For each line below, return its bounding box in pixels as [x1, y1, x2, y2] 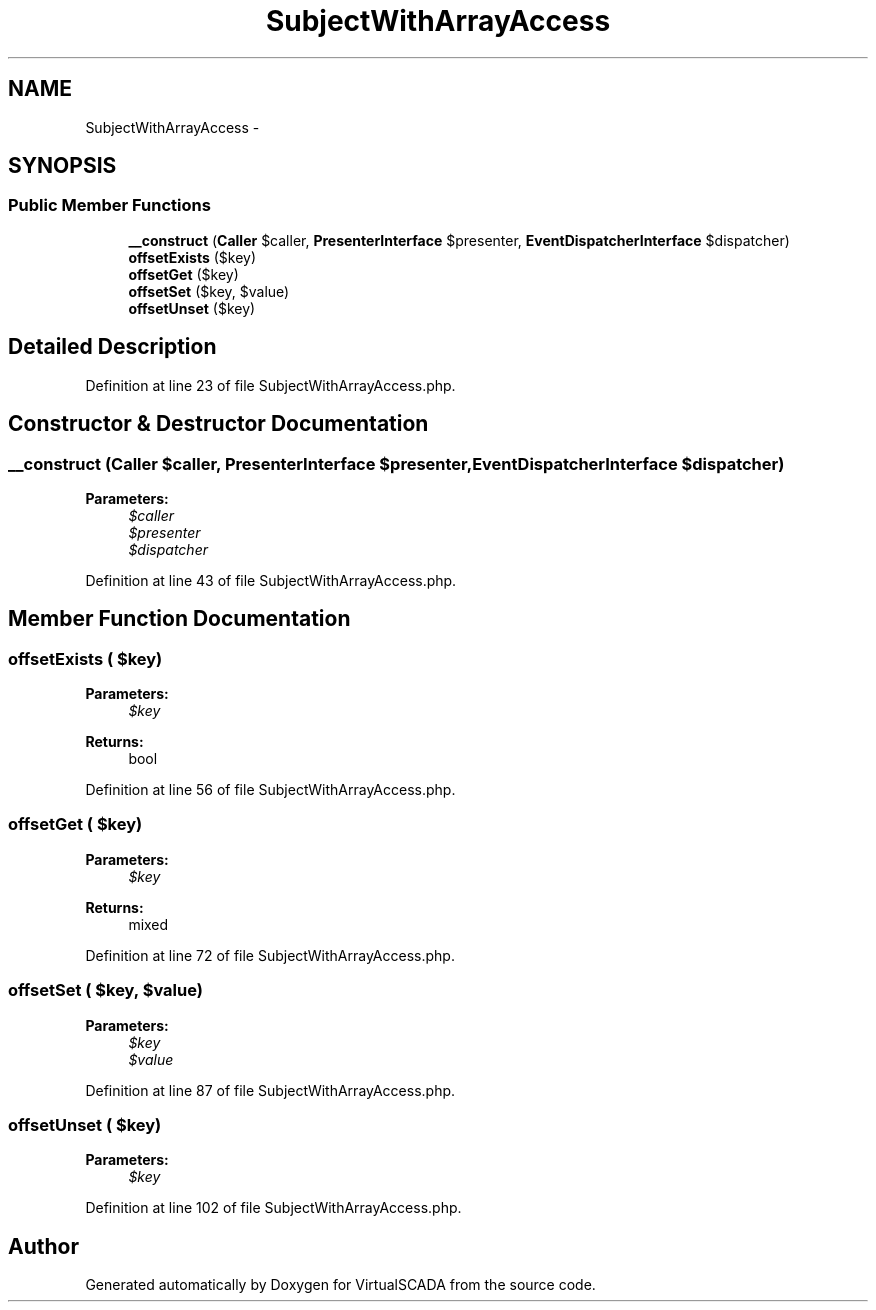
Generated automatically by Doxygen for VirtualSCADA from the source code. [85, 1276, 596, 1294]
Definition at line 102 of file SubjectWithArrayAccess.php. [85, 1199, 462, 1217]
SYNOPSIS [8, 153, 117, 179]
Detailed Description [8, 334, 217, 360]
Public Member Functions [8, 195, 211, 216]
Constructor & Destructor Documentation [8, 411, 429, 437]
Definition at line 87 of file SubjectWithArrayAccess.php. [85, 1081, 456, 1099]
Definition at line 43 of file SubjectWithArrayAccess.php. [85, 571, 457, 589]
